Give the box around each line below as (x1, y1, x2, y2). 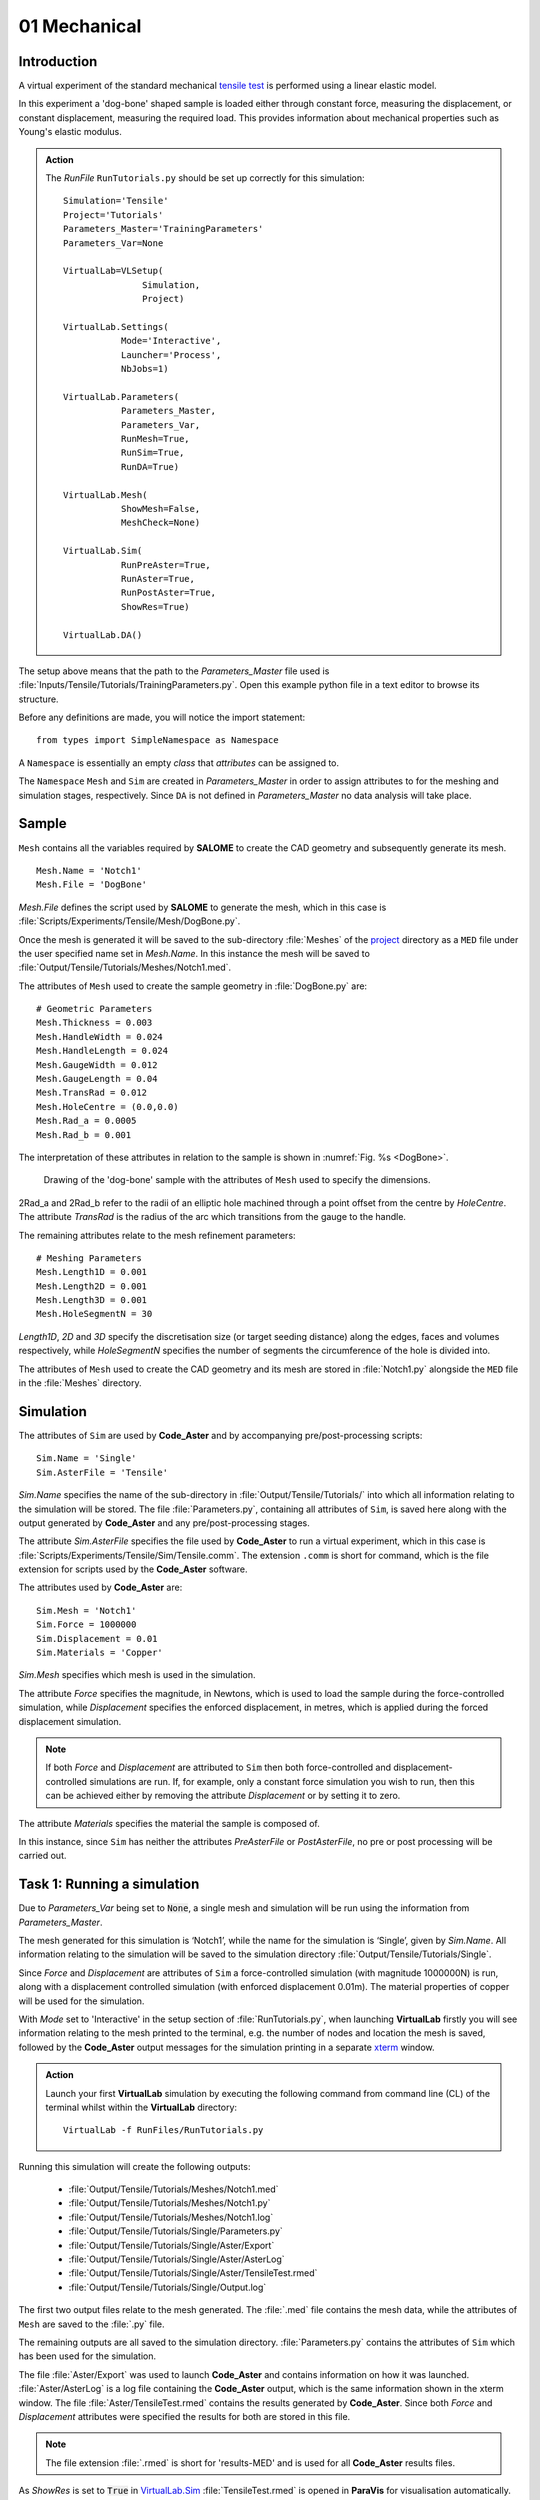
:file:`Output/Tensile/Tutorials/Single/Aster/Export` (68, 2239, 275, 2251)
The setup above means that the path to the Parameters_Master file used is (18, 665, 330, 677)
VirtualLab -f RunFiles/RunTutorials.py (63, 2125, 264, 2136)
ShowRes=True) (120, 601, 190, 612)
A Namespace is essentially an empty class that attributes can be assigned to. (18, 756, 340, 769)
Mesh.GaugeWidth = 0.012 (36, 1059, 158, 1070)
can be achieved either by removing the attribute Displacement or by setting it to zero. (45, 1790, 401, 1802)
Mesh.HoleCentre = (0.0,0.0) (36, 1101, 179, 1112)
